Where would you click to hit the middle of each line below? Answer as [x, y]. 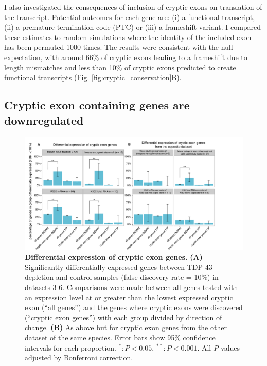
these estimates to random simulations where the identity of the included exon [128, 37]
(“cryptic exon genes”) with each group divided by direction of [123, 317]
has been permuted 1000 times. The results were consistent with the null [119, 47]
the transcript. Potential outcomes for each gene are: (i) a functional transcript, [130, 17]
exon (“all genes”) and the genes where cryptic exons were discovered [134, 307]
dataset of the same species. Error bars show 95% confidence [120, 337]
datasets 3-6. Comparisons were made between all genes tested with [131, 287]
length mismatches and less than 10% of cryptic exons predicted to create [120, 67]
